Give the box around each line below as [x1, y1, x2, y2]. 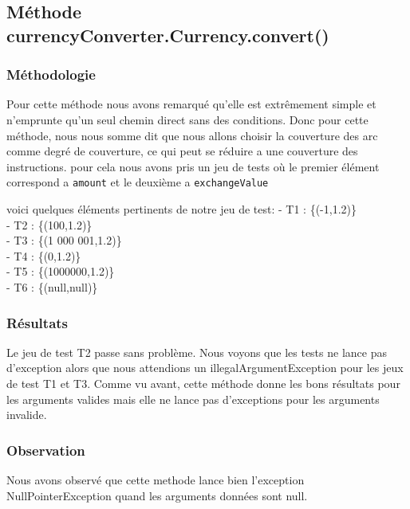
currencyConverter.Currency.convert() [6, 22, 329, 47]
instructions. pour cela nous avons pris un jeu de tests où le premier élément [6, 158, 380, 174]
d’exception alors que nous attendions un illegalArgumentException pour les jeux [6, 359, 404, 376]
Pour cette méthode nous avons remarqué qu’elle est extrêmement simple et [6, 96, 376, 112]
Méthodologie [6, 65, 96, 84]
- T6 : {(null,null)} [6, 278, 98, 295]
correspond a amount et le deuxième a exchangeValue [6, 174, 269, 190]
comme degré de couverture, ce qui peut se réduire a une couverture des [6, 143, 358, 159]
